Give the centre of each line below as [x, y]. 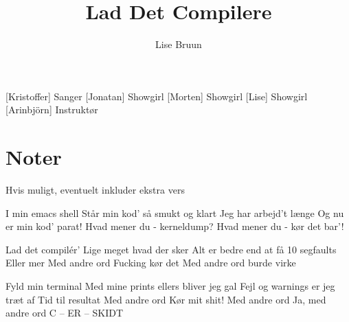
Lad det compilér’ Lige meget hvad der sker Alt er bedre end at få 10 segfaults [171, 249]
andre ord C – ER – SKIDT [64, 313]
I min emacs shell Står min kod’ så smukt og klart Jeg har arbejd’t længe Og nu [175, 212]
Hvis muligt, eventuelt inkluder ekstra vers [95, 190]
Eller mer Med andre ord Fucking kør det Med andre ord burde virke [151, 263]
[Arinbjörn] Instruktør [52, 110]
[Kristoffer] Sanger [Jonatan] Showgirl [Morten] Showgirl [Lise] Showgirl [157, 96]
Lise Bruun [179, 44]
